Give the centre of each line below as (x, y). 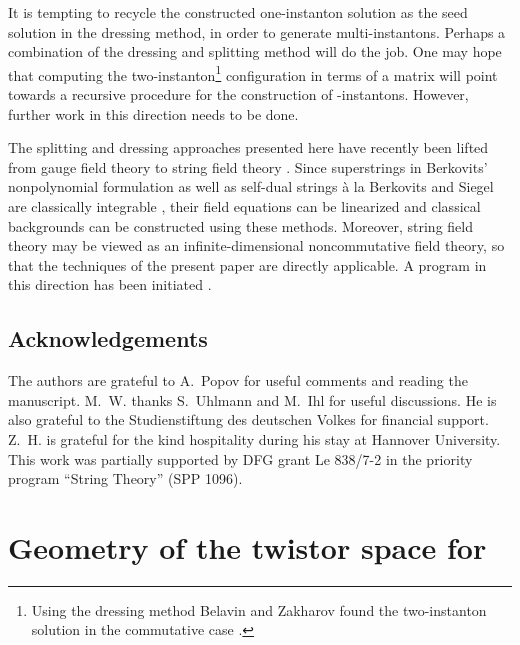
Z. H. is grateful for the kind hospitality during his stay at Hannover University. (254, 438)
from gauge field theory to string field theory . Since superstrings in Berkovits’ (248, 166)
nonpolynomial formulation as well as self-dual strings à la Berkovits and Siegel (251, 186)
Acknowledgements (108, 338)
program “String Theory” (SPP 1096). (125, 478)
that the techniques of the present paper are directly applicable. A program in (247, 264)
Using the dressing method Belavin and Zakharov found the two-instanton (259, 609)
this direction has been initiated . (110, 284)
